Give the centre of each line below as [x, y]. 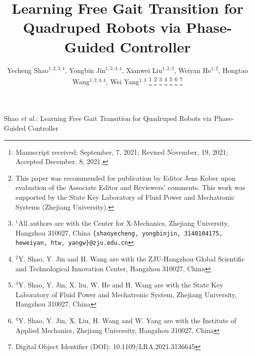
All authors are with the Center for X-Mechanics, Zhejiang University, [124, 223]
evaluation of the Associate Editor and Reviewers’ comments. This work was [130, 187]
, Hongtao [233, 70]
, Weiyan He [193, 70]
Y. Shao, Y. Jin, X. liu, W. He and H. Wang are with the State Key [121, 285]
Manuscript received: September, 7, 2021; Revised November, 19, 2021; [122, 152]
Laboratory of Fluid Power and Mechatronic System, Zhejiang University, [126, 294]
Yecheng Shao [28, 70]
